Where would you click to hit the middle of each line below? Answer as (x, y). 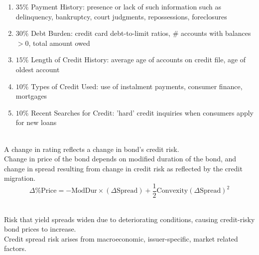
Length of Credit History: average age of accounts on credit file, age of (138, 60)
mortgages (31, 96)
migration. (20, 178)
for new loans (36, 122)
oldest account (38, 69)
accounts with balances (216, 33)
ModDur (84, 191)
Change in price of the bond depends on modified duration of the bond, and (120, 159)
